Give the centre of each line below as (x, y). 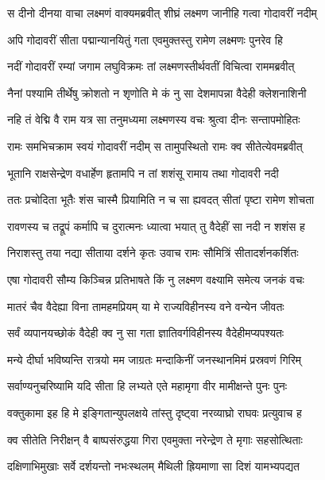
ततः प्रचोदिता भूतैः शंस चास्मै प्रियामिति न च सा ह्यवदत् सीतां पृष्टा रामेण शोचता (161, 200)
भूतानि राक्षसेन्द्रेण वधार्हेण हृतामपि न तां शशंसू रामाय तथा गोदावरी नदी (143, 173)
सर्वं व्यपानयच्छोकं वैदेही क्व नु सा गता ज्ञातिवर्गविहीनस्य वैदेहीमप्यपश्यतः (146, 333)
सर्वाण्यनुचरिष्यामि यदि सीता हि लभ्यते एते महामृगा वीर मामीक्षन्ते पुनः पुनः (147, 386)
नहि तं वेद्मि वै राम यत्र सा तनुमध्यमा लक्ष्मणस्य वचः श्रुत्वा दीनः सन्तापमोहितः (154, 119)
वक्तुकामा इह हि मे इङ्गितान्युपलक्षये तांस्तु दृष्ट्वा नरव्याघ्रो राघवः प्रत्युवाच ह (155, 412)
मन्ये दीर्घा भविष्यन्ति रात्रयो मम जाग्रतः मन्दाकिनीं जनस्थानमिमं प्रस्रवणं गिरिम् (155, 359)
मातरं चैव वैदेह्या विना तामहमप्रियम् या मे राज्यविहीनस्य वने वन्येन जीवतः (146, 306)
